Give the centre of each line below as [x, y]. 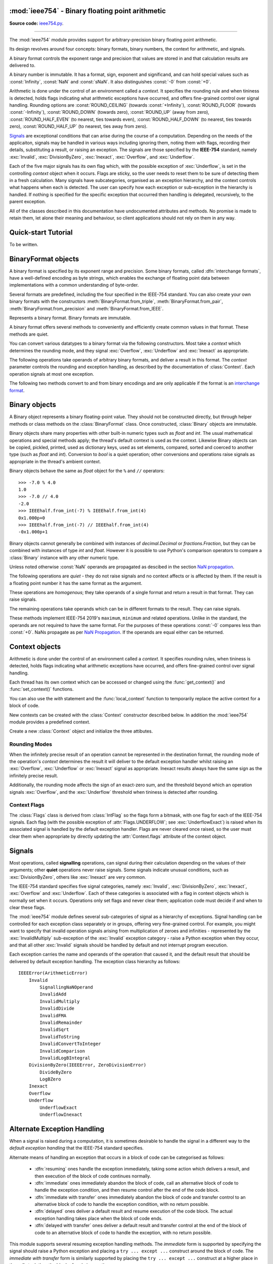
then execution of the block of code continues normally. [93, 1176]
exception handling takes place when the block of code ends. [99, 1218]
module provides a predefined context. [50, 722]
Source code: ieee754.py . [36, 23]
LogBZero [50, 1079]
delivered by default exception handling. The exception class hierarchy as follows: [95, 961]
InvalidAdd [53, 994]
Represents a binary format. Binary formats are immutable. [70, 318]
